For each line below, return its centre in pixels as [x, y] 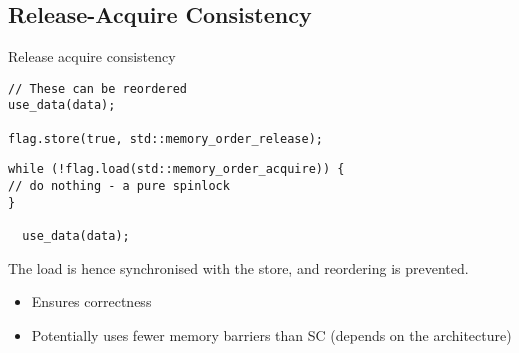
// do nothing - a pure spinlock [119, 186]
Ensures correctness [91, 301]
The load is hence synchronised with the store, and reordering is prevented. [238, 267]
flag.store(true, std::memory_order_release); [165, 138]
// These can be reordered [97, 88]
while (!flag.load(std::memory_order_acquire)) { [176, 169]
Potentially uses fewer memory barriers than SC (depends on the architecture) [271, 334]
